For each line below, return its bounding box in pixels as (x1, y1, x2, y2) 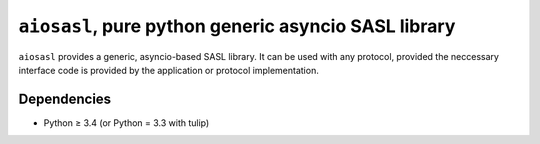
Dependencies (18, 90, 112, 107)
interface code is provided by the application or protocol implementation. (18, 64, 319, 76)
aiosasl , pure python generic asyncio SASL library (18, 15, 456, 37)
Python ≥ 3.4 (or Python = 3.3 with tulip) (43, 116, 210, 129)
